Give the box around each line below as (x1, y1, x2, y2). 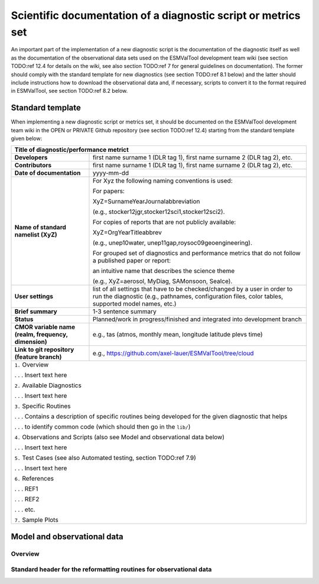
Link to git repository (14, 346, 74, 354)
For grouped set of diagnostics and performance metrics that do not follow (92, 249, 301, 257)
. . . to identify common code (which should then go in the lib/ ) (14, 423, 191, 431)
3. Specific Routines (14, 402, 71, 410)
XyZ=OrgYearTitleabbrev (92, 228, 162, 236)
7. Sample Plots (14, 516, 58, 524)
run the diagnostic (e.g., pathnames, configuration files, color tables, (92, 293, 284, 301)
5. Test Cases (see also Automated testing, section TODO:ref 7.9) (14, 454, 196, 462)
